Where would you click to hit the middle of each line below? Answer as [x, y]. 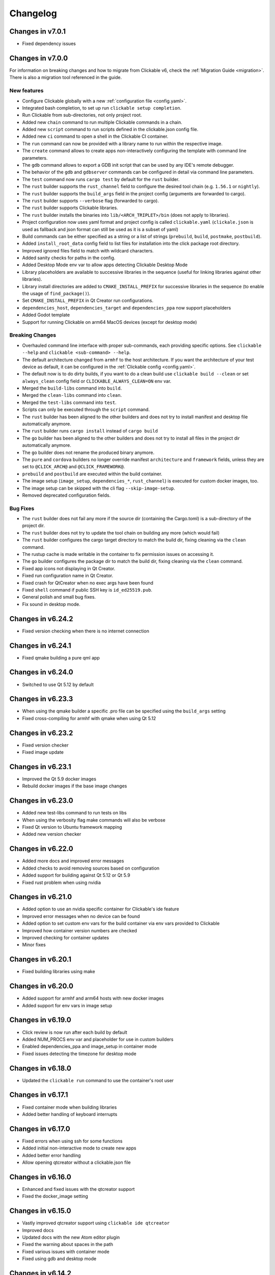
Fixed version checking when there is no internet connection [86, 631]
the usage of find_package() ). [56, 294]
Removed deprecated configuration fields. [66, 495]
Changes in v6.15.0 [40, 1211]
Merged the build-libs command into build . [72, 388]
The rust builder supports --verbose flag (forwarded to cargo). [90, 200]
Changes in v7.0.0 [39, 58]
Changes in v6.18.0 [40, 1068]
